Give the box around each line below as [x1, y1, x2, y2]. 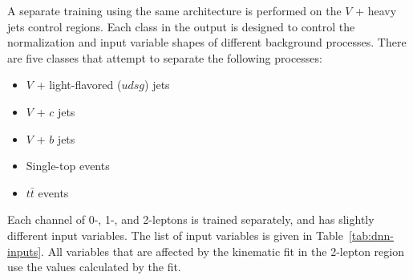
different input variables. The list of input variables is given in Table [7, 226, 343, 243]
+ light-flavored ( [36, 76, 122, 93]
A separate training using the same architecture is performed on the [7, 2, 342, 18]
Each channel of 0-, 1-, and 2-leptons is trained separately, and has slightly [7, 211, 375, 228]
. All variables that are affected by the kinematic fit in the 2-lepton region [41, 242, 404, 259]
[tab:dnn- [348, 226, 394, 243]
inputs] [7, 242, 42, 259]
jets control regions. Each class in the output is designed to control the [7, 18, 355, 34]
